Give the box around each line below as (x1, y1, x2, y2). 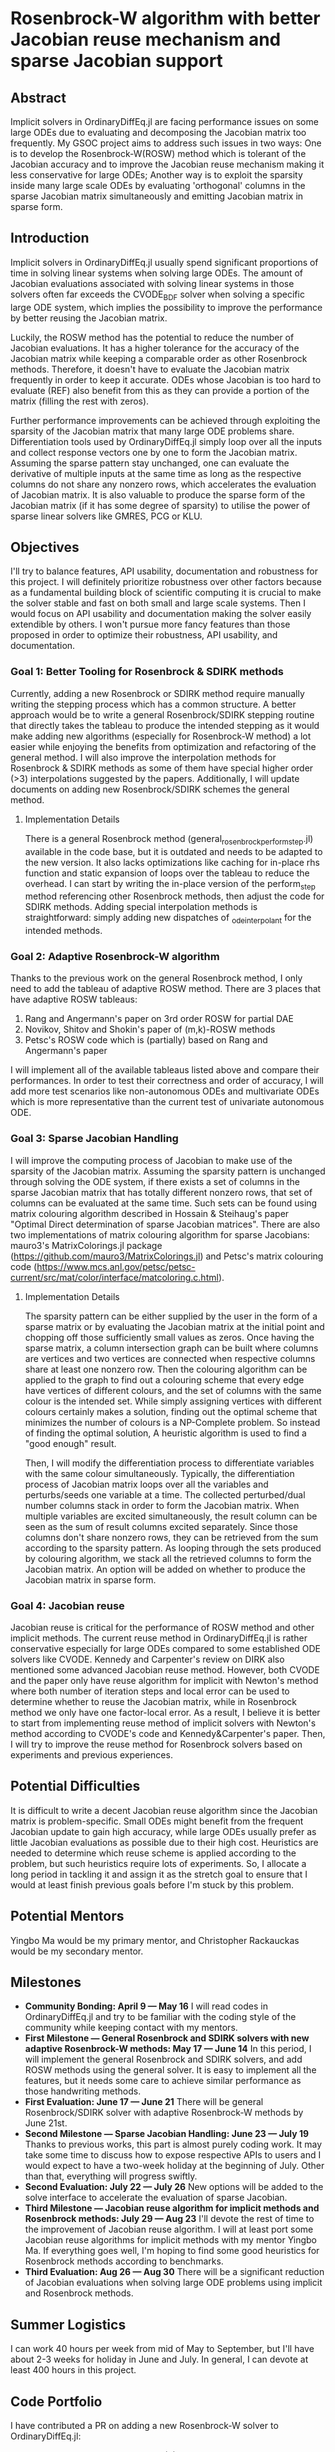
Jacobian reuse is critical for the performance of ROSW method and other (10, 1622, 315, 1633)
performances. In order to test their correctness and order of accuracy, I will (10, 1075, 324, 1087)
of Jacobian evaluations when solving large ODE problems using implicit (24, 2277, 323, 2289)
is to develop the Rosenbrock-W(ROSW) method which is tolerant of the (10, 148, 307, 159)
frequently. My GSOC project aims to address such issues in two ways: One (10, 137, 322, 149)
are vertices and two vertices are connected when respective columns (24, 1352, 316, 1364)
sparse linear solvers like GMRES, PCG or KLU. (10, 510, 203, 522)
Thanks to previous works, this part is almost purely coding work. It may (24, 2138, 323, 2151)
